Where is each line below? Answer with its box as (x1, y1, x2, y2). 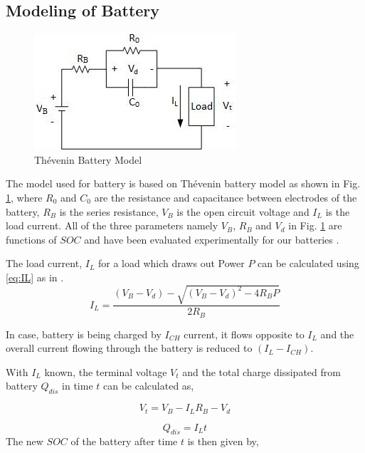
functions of (6, 231, 57, 246)
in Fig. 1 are (288, 218, 342, 233)
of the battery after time (70, 434, 178, 449)
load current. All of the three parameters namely (6, 218, 218, 233)
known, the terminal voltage (44, 364, 167, 379)
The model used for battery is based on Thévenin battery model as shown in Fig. (6, 176, 361, 191)
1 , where (6, 189, 43, 204)
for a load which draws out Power (97, 256, 245, 271)
